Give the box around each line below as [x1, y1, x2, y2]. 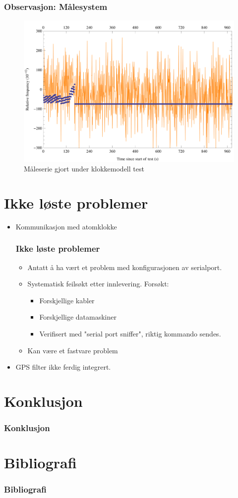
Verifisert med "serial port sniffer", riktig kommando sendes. [39, 329, 221, 338]
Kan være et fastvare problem [27, 345, 118, 355]
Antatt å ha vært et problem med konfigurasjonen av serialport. [27, 262, 222, 272]
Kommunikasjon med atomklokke [15, 221, 117, 231]
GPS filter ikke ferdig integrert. [15, 362, 111, 372]
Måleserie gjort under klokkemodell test [24, 164, 144, 174]
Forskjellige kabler [39, 295, 95, 305]
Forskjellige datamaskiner [39, 312, 117, 322]
